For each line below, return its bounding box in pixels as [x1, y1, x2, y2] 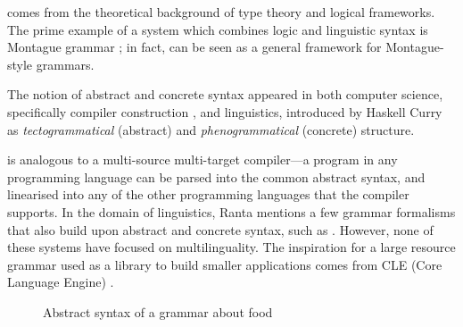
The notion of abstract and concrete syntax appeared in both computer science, [7, 85, 443, 104]
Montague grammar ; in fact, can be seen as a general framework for [7, 38, 382, 56]
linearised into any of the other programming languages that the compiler [7, 185, 409, 204]
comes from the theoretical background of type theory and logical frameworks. [7, 3, 435, 21]
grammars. [36, 54, 95, 73]
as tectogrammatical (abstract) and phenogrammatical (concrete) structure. [7, 120, 415, 138]
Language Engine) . [7, 272, 114, 291]
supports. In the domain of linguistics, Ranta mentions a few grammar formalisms [7, 202, 456, 221]
